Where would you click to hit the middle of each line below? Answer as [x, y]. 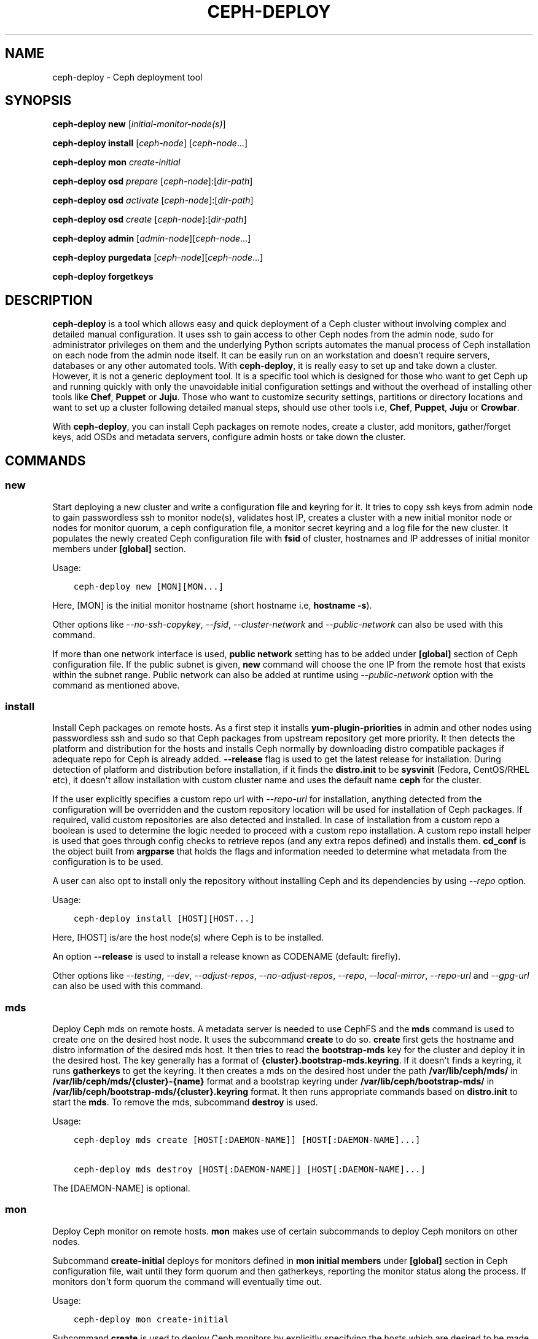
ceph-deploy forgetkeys [103, 277]
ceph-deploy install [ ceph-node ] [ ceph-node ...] [150, 143]
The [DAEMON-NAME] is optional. [121, 1188]
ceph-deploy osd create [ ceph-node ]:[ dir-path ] [150, 219]
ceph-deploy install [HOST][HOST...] [164, 919]
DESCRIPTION [49, 300]
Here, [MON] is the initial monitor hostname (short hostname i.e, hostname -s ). [212, 605]
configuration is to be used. [108, 862]
